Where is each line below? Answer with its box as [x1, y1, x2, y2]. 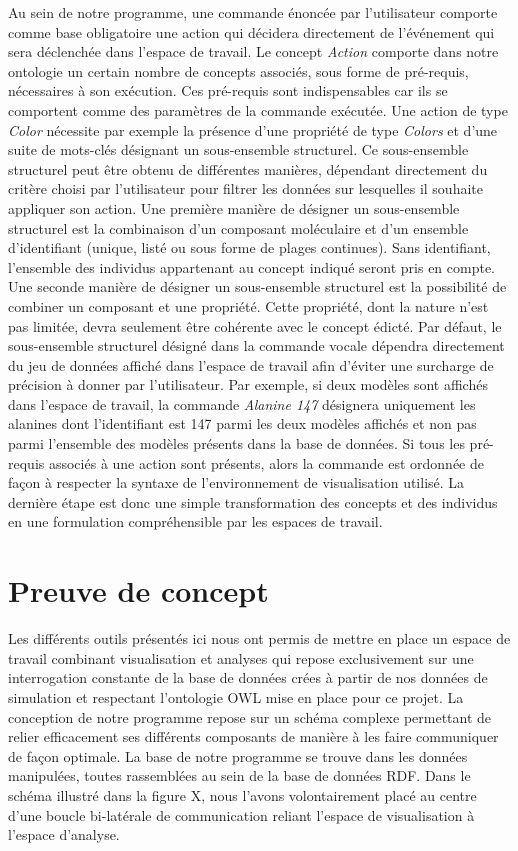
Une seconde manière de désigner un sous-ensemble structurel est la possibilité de [8, 276, 507, 297]
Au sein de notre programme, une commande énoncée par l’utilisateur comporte [8, 2, 498, 22]
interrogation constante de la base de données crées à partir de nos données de [8, 667, 488, 688]
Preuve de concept [8, 570, 269, 611]
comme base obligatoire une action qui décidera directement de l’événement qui [8, 21, 495, 42]
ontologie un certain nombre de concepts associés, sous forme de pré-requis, [8, 60, 469, 81]
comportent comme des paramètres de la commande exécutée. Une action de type [8, 99, 508, 120]
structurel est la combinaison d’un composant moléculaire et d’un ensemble [8, 217, 469, 238]
